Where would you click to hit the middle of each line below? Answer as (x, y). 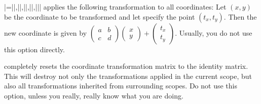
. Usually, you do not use (214, 32)
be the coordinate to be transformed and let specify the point (100, 16)
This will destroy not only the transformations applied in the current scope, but (128, 76)
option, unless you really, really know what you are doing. (94, 95)
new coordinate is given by (46, 32)
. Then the (240, 16)
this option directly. (34, 49)
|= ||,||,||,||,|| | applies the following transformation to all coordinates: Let (115, 7)
